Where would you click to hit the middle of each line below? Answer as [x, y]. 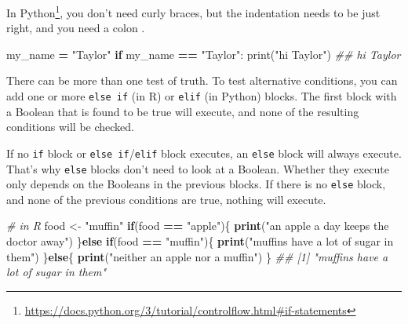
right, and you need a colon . [76, 28]
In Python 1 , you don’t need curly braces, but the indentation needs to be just [193, 11]
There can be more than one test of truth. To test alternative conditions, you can [202, 80]
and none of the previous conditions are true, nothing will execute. [166, 199]
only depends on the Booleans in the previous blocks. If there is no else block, [196, 184]
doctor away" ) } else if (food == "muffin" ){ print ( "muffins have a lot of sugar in [200, 241]
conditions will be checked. [71, 127]
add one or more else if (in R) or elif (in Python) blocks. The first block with [202, 96]
